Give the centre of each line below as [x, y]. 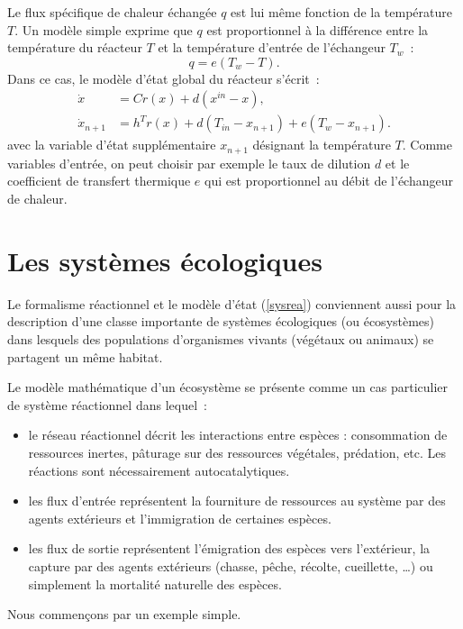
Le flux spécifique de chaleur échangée [112, 12]
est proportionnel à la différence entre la [318, 29]
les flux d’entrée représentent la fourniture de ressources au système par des [237, 501]
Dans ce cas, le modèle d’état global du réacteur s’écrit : [163, 78]
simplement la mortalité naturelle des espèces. [155, 583]
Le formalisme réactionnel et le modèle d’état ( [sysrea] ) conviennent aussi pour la [232, 303]
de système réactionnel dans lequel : [107, 404]
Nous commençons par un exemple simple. [124, 614]
